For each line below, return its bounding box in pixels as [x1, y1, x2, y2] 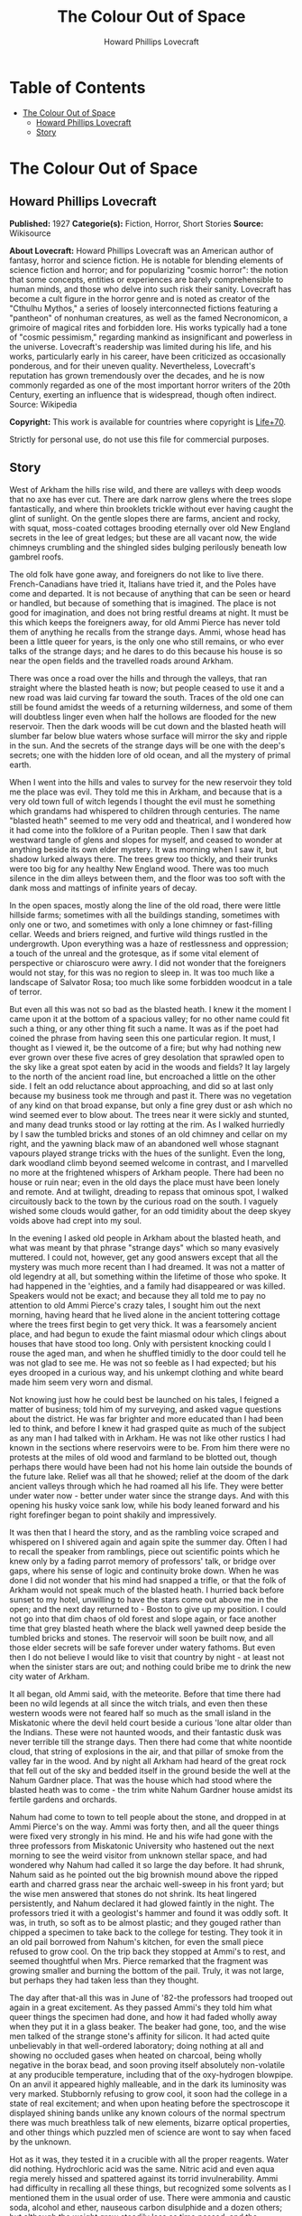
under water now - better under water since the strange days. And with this [9, 1489, 289, 1501]
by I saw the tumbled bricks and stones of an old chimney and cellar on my [9, 1128, 288, 1140]
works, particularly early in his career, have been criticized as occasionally [9, 351, 287, 362]
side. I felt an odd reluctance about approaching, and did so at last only [9, 1080, 274, 1091]
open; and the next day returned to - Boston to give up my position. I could [9, 1603, 287, 1614]
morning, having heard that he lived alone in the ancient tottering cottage [9, 1309, 281, 1320]
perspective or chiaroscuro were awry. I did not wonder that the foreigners [9, 957, 287, 968]
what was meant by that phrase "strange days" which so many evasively [9, 1242, 279, 1253]
